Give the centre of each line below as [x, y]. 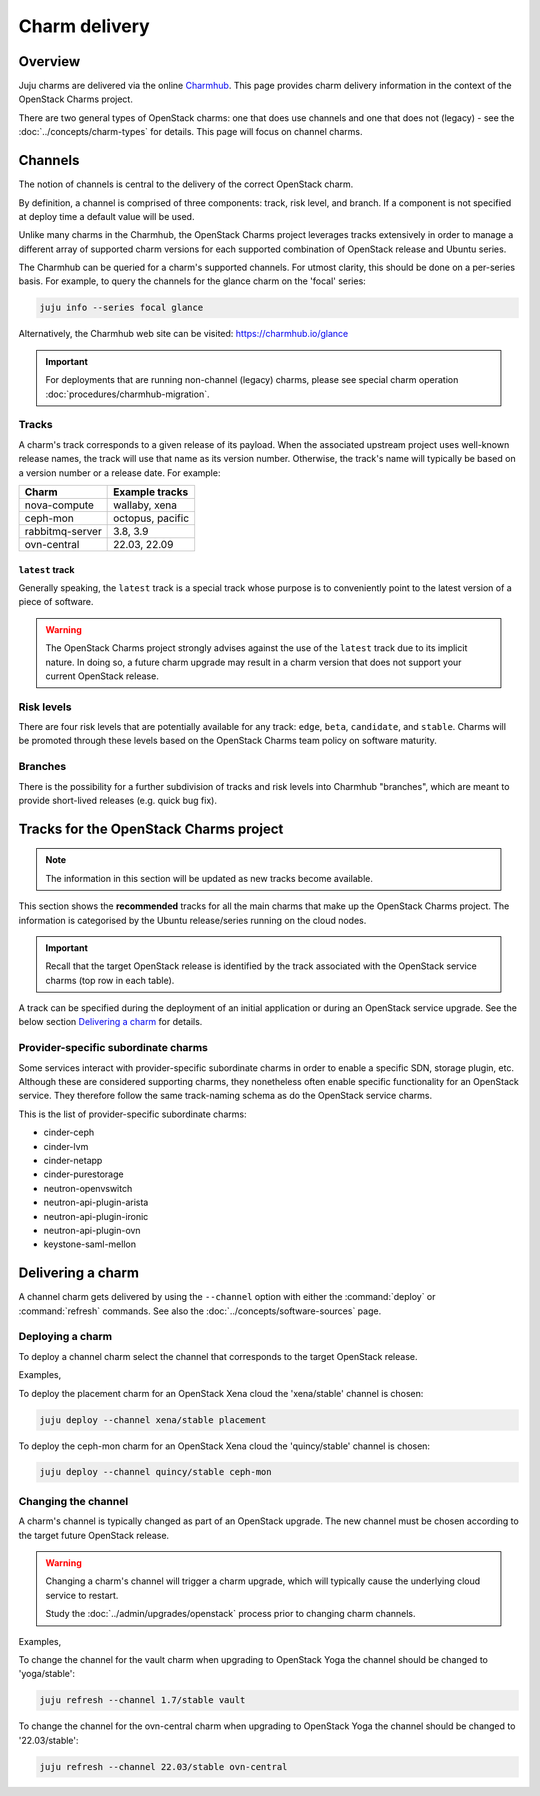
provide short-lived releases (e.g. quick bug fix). [117, 800]
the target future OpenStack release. [94, 1535]
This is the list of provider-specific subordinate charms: [132, 1114]
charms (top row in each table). [110, 980]
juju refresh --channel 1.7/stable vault [142, 1700]
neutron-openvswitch [88, 1188]
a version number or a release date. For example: [119, 472]
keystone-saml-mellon [90, 1244]
